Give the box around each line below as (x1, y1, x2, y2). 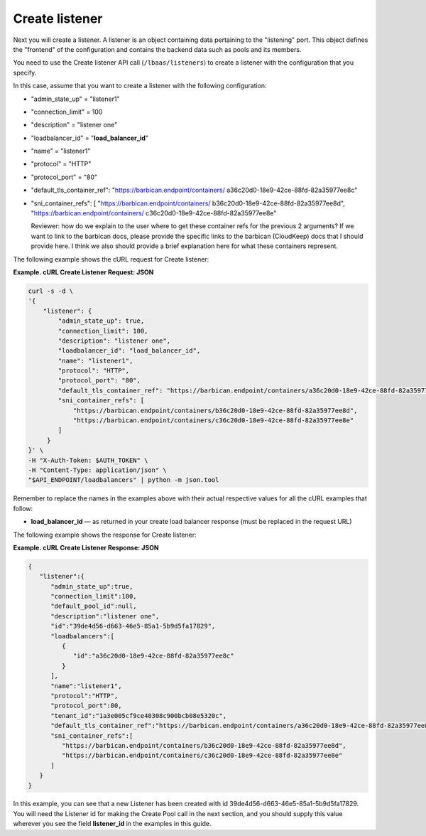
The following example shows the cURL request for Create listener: (13, 254, 209, 263)
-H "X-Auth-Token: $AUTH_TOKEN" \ (28, 456, 148, 464)
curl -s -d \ (28, 286, 74, 295)
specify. (13, 68, 37, 77)
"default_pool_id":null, (50, 602, 138, 611)
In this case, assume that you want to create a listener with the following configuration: (13, 82, 267, 90)
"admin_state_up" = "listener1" (31, 95, 120, 103)
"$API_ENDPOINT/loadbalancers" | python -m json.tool (28, 476, 219, 484)
